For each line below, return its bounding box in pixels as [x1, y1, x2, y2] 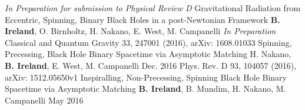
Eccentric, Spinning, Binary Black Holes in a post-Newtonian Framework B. [5, 13, 280, 25]
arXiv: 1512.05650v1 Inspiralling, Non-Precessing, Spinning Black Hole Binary [5, 71, 287, 83]
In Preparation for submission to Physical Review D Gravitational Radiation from [5, 2, 301, 14]
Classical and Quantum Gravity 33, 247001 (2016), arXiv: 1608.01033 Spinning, [5, 36, 292, 48]
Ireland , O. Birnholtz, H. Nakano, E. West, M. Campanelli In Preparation [5, 25, 276, 37]
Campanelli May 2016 [5, 94, 84, 106]
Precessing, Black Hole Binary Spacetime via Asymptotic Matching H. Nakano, [5, 48, 291, 60]
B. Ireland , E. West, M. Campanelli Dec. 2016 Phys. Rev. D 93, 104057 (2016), [5, 59, 297, 71]
